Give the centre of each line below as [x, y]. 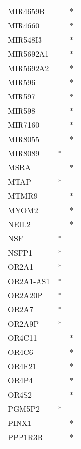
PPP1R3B [25, 437]
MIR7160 [24, 125]
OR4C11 [22, 338]
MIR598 [22, 110]
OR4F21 [22, 366]
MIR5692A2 [29, 68]
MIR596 [22, 82]
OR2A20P [25, 295]
